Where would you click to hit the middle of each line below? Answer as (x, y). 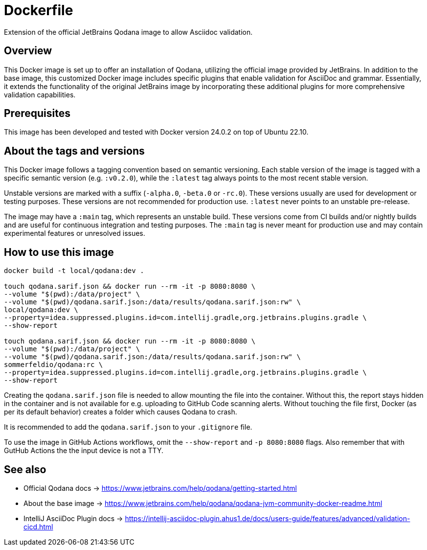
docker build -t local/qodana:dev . (74, 271)
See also (25, 469)
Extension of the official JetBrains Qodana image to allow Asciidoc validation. (128, 32)
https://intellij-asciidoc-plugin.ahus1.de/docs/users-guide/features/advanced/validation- (268, 518)
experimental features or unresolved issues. (75, 233)
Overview (28, 51)
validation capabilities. (40, 94)
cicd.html (38, 527)
